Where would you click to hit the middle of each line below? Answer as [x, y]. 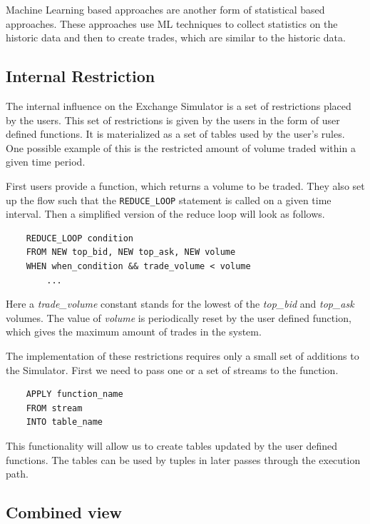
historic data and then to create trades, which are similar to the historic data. [176, 37]
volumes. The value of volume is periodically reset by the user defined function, [179, 317]
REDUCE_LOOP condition [79, 238]
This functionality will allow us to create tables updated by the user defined [172, 445]
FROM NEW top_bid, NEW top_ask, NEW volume [131, 252]
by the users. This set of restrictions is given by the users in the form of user [173, 120]
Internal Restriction [81, 76]
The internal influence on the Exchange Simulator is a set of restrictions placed [179, 105]
